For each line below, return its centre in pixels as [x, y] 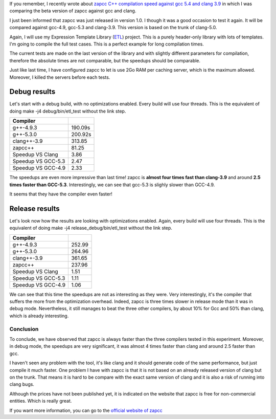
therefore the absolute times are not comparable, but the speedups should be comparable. [105, 60]
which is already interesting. [39, 316]
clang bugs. [22, 384]
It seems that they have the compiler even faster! [61, 194]
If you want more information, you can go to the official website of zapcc [86, 410]
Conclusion [24, 329]
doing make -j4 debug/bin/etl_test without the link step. [68, 111]
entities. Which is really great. [41, 401]
